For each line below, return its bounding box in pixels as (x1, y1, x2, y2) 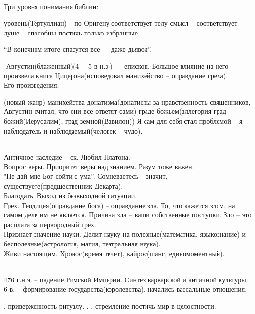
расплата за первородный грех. (4, 219, 96, 229)
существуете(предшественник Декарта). (4, 180, 123, 191)
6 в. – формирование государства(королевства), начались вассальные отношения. (4, 284, 247, 294)
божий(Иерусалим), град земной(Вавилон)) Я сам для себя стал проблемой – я (4, 115, 243, 126)
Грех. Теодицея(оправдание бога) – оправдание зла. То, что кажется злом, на (4, 200, 235, 210)
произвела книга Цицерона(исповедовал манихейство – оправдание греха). (4, 70, 228, 80)
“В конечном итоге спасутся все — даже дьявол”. (4, 44, 152, 54)
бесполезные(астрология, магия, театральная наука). (4, 239, 161, 249)
